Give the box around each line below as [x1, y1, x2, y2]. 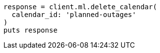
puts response [3, 26, 58, 34]
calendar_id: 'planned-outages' [11, 11, 136, 18]
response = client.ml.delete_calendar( [3, 3, 157, 11]
